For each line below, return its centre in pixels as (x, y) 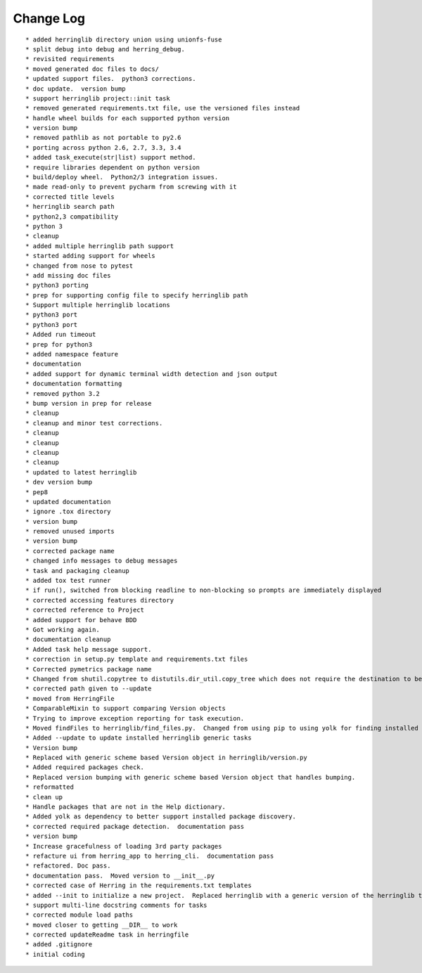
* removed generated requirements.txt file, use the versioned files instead (163, 108)
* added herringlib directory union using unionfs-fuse (124, 39)
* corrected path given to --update (89, 689)
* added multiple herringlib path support (100, 246)
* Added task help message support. (89, 649)
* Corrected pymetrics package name (89, 669)
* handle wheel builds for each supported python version (128, 118)
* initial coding (55, 954)
